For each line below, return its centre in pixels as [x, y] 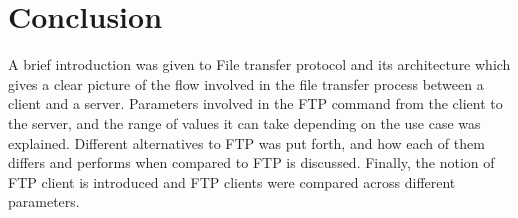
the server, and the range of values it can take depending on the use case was [244, 122]
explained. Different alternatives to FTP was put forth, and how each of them [246, 142]
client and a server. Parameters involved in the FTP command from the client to [255, 103]
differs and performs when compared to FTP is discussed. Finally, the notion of [251, 162]
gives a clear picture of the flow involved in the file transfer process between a [246, 83]
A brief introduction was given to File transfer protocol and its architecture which [259, 64]
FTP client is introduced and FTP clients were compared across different [232, 181]
